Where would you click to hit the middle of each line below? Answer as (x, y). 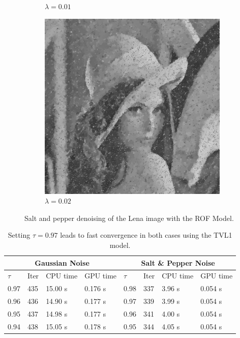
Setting (19, 235)
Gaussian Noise (62, 262)
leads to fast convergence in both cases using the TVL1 (146, 235)
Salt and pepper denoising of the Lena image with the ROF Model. (129, 218)
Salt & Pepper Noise (178, 262)
